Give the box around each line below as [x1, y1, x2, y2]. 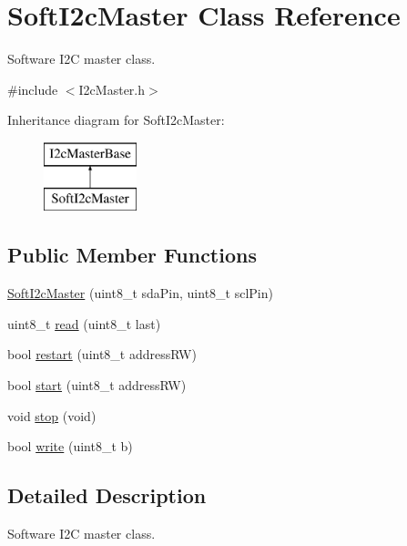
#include [7, 79, 58, 98]
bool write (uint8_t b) [7, 437, 133, 456]
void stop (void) [7, 406, 97, 425]
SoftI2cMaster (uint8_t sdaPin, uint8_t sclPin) [7, 283, 273, 303]
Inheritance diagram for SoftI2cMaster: [7, 110, 225, 129]
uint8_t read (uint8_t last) [7, 314, 161, 333]
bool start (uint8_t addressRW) [7, 376, 187, 395]
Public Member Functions [7, 241, 257, 269]
